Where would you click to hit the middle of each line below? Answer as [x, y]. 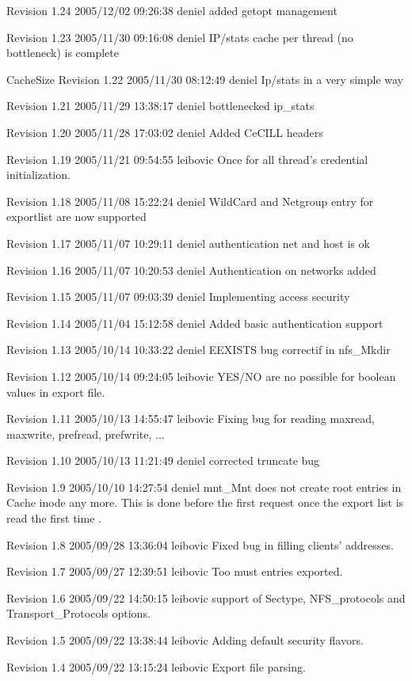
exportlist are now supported [76, 217]
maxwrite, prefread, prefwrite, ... [86, 434]
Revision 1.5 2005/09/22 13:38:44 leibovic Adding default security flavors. [185, 640]
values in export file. [56, 392]
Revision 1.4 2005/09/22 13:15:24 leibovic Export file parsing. [156, 666]
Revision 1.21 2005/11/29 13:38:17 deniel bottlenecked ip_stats [160, 106]
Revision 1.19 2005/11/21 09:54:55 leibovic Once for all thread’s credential [187, 159]
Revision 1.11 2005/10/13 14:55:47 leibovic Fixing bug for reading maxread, [191, 418]
